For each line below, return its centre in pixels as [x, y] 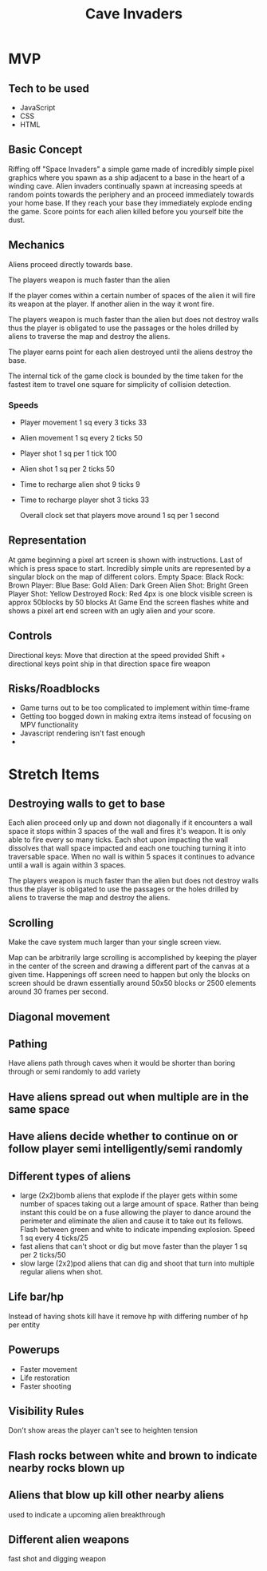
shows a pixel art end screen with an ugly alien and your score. [112, 610]
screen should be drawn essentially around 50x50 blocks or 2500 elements [132, 983]
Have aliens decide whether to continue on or [123, 1136]
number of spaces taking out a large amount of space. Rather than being [139, 1203]
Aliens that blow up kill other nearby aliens [116, 1495]
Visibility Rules [46, 1411]
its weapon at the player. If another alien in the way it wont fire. [112, 304]
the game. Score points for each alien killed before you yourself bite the [126, 211]
